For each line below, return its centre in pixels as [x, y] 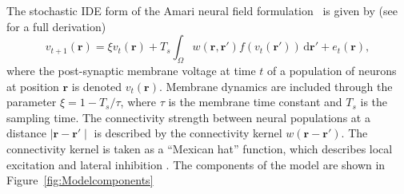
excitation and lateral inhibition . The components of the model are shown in [196, 164]
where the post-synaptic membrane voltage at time [131, 70]
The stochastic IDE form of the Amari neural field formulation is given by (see [202, 10]
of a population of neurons [332, 70]
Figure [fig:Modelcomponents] [80, 180]
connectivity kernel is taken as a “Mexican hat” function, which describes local [200, 148]
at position [33, 86]
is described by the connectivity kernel [188, 133]
